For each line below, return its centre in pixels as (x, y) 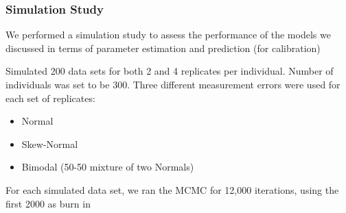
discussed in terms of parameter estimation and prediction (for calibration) (163, 48)
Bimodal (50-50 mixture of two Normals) (108, 167)
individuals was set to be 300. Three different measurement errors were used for (173, 84)
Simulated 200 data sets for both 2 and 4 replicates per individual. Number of (170, 71)
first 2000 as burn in (48, 203)
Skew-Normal (50, 143)
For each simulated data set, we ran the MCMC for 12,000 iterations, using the (172, 189)
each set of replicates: (50, 98)
